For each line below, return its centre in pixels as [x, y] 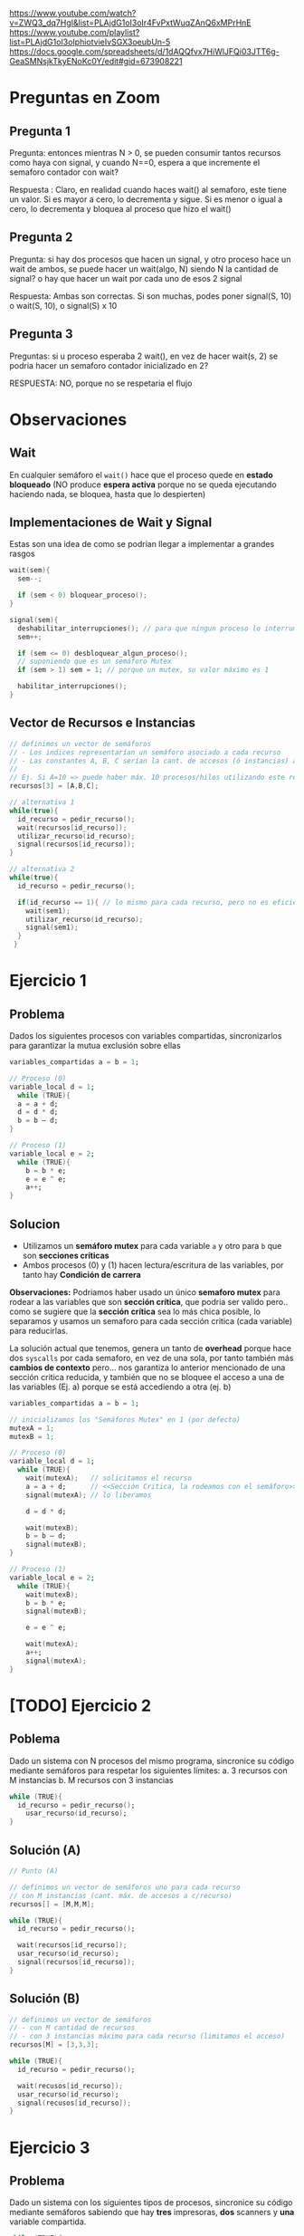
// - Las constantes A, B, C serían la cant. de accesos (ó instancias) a [153, 761]
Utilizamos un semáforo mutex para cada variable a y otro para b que [152, 1245]
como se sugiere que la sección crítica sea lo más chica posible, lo [135, 1311]
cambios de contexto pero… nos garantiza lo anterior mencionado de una [147, 1368]
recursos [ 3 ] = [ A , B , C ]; [54, 786]
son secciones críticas [66, 1255]
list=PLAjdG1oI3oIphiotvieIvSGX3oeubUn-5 [90, 42]
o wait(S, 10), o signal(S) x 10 [63, 305]
